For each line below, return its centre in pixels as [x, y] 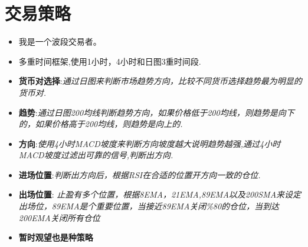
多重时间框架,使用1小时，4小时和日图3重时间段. [110, 61]
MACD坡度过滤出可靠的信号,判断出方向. [96, 155]
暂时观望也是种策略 [56, 237]
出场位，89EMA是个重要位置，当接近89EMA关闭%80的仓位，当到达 [149, 206]
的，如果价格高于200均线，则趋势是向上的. [101, 124]
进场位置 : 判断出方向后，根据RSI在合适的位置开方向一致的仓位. [140, 174]
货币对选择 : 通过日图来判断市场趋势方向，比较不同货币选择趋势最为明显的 [160, 81]
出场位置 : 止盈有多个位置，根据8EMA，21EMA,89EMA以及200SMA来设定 [160, 194]
